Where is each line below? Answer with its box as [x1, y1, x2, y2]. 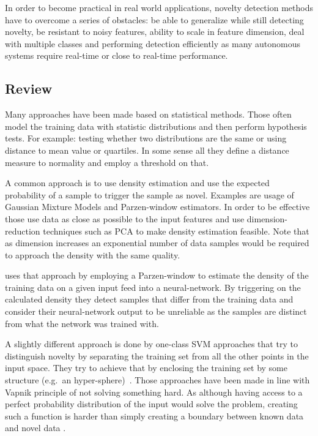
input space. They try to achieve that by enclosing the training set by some [5, 361, 287, 374]
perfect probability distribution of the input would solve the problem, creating [5, 397, 298, 410]
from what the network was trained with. [5, 317, 159, 329]
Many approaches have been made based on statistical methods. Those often [5, 108, 292, 121]
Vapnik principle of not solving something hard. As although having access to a [5, 385, 303, 398]
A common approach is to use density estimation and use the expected [5, 176, 270, 189]
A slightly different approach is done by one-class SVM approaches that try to [5, 337, 298, 350]
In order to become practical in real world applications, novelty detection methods [5, 1, 313, 13]
